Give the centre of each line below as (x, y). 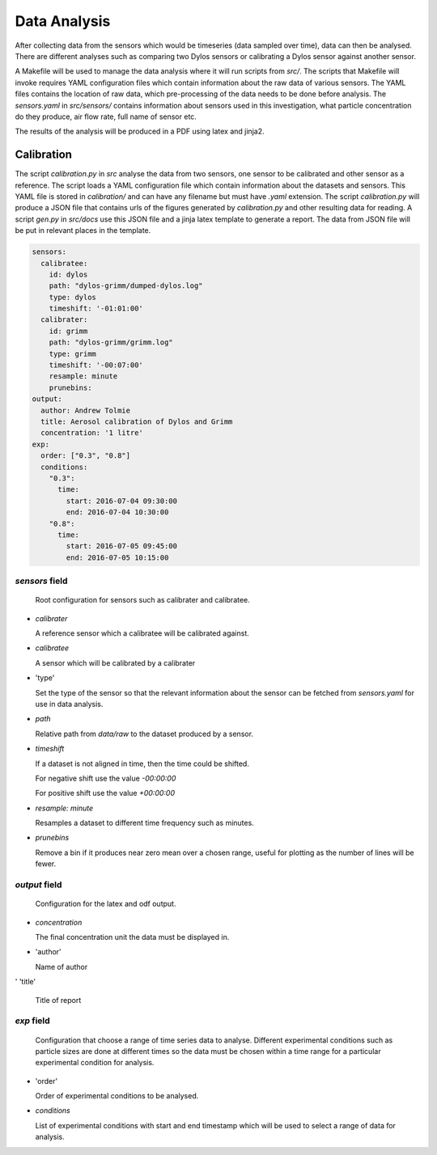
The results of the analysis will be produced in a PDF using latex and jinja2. (140, 131)
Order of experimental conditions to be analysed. (117, 1096)
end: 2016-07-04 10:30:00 (117, 512)
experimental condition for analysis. (95, 1063)
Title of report (58, 1000)
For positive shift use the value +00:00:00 (105, 793)
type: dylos (73, 297)
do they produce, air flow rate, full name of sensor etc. (106, 116)
